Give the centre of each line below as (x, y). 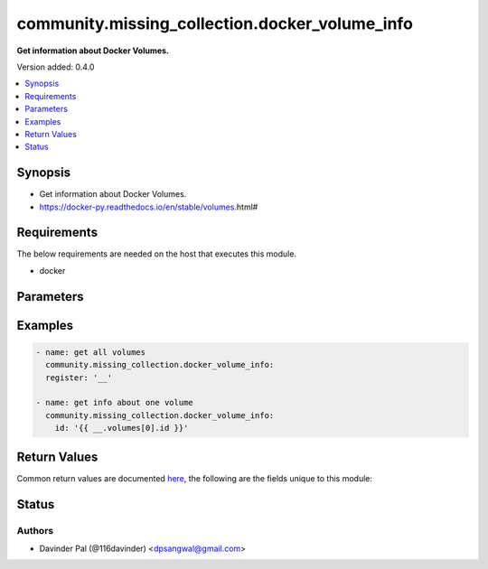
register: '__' (79, 378)
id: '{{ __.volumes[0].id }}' (122, 428)
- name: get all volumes (91, 352)
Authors (35, 530)
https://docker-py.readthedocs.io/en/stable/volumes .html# (149, 207)
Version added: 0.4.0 (56, 67)
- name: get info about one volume (114, 403)
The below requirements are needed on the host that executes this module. (157, 254)
